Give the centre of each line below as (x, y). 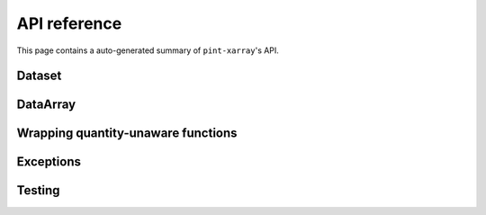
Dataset (39, 76)
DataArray (46, 105)
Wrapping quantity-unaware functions (127, 134)
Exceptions (49, 162)
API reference (69, 23)
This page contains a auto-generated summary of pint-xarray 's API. (148, 50)
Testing (38, 190)
